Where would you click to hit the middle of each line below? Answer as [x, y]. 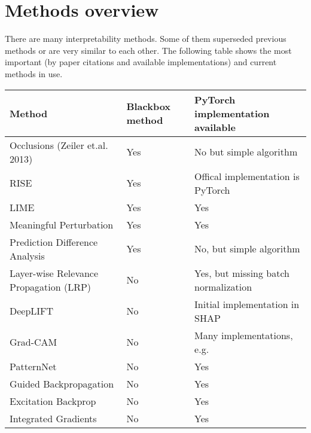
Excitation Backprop [53, 401]
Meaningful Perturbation [62, 224]
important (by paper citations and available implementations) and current [141, 62]
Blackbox [149, 106]
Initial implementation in [247, 304]
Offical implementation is [247, 176]
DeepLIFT [32, 311]
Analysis [27, 255]
